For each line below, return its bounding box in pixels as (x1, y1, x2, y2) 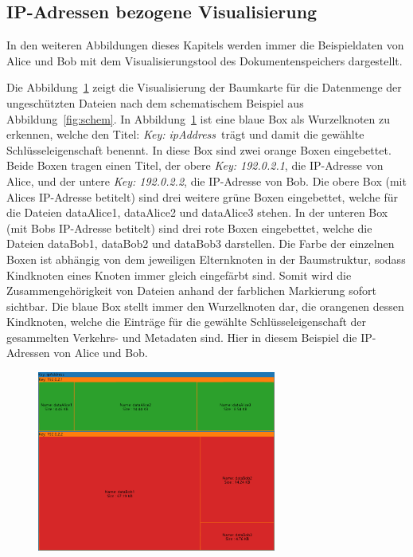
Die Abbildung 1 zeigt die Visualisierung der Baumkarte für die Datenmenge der (6, 79, 402, 96)
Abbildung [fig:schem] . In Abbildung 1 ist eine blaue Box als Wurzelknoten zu (6, 110, 390, 127)
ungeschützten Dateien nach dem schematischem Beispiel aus (6, 94, 304, 111)
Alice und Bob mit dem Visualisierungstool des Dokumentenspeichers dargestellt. (6, 52, 403, 69)
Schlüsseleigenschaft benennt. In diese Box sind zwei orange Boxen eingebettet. (6, 141, 392, 158)
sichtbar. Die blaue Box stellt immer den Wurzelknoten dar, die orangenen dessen (6, 297, 404, 314)
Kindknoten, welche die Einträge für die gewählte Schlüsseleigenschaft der (6, 313, 367, 330)
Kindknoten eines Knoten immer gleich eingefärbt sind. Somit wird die (6, 266, 352, 283)
